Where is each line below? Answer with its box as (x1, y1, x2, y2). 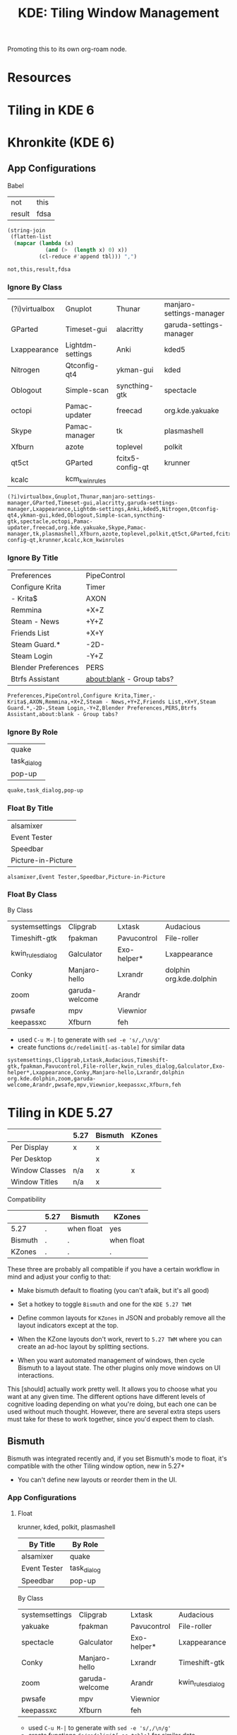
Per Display (11, 1142, 49, 1152)
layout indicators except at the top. (17, 1321, 119, 1330)
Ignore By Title (7, 553, 59, 563)
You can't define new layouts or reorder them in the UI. (17, 1475, 178, 1484)
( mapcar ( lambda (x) (13, 240, 74, 247)
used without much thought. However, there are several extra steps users (7, 1407, 221, 1416)
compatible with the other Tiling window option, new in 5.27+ (7, 1461, 186, 1470)
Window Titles (11, 1177, 59, 1187)
